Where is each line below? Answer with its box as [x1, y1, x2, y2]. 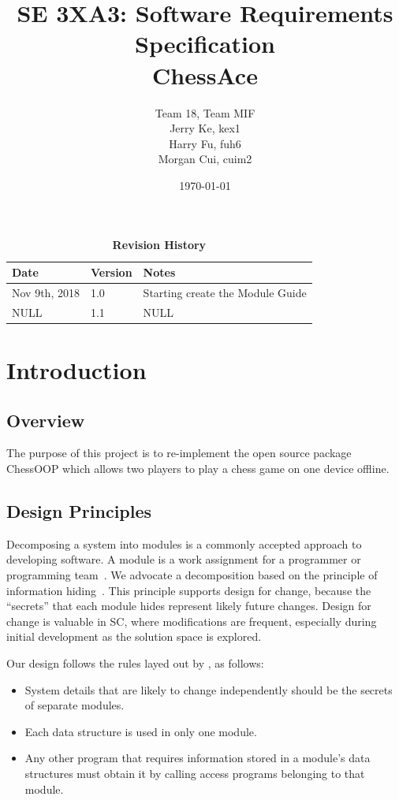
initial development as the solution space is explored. [6, 628, 262, 645]
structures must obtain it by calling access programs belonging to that [24, 765, 365, 781]
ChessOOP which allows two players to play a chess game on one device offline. [6, 460, 390, 477]
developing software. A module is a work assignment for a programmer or [6, 551, 361, 567]
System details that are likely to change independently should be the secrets [24, 681, 393, 698]
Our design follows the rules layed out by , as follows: [6, 654, 264, 671]
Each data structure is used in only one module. [24, 723, 257, 739]
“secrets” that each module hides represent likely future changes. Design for [6, 597, 371, 614]
